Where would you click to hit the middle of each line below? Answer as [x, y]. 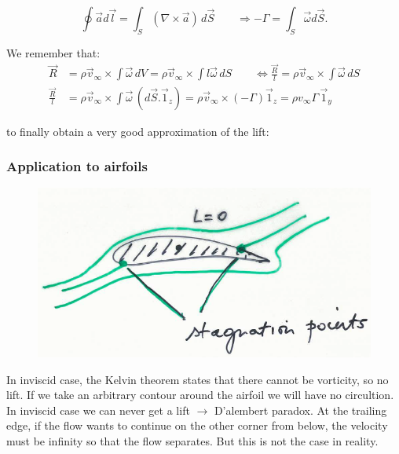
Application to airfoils [77, 166]
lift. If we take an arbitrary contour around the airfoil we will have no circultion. [200, 395]
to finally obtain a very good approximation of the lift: [138, 131]
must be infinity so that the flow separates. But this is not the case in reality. [192, 441]
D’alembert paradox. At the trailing [300, 410]
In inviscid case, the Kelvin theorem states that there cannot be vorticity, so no [198, 379]
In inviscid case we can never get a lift [98, 410]
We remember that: [53, 52]
